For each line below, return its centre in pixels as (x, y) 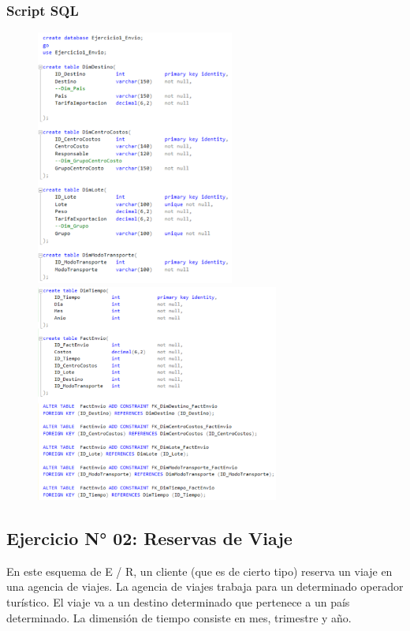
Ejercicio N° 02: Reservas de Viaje (149, 538)
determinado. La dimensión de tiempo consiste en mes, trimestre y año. (179, 617)
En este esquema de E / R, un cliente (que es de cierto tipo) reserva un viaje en (199, 571)
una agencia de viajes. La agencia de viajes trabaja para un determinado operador (205, 586)
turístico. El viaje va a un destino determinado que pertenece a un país (178, 602)
